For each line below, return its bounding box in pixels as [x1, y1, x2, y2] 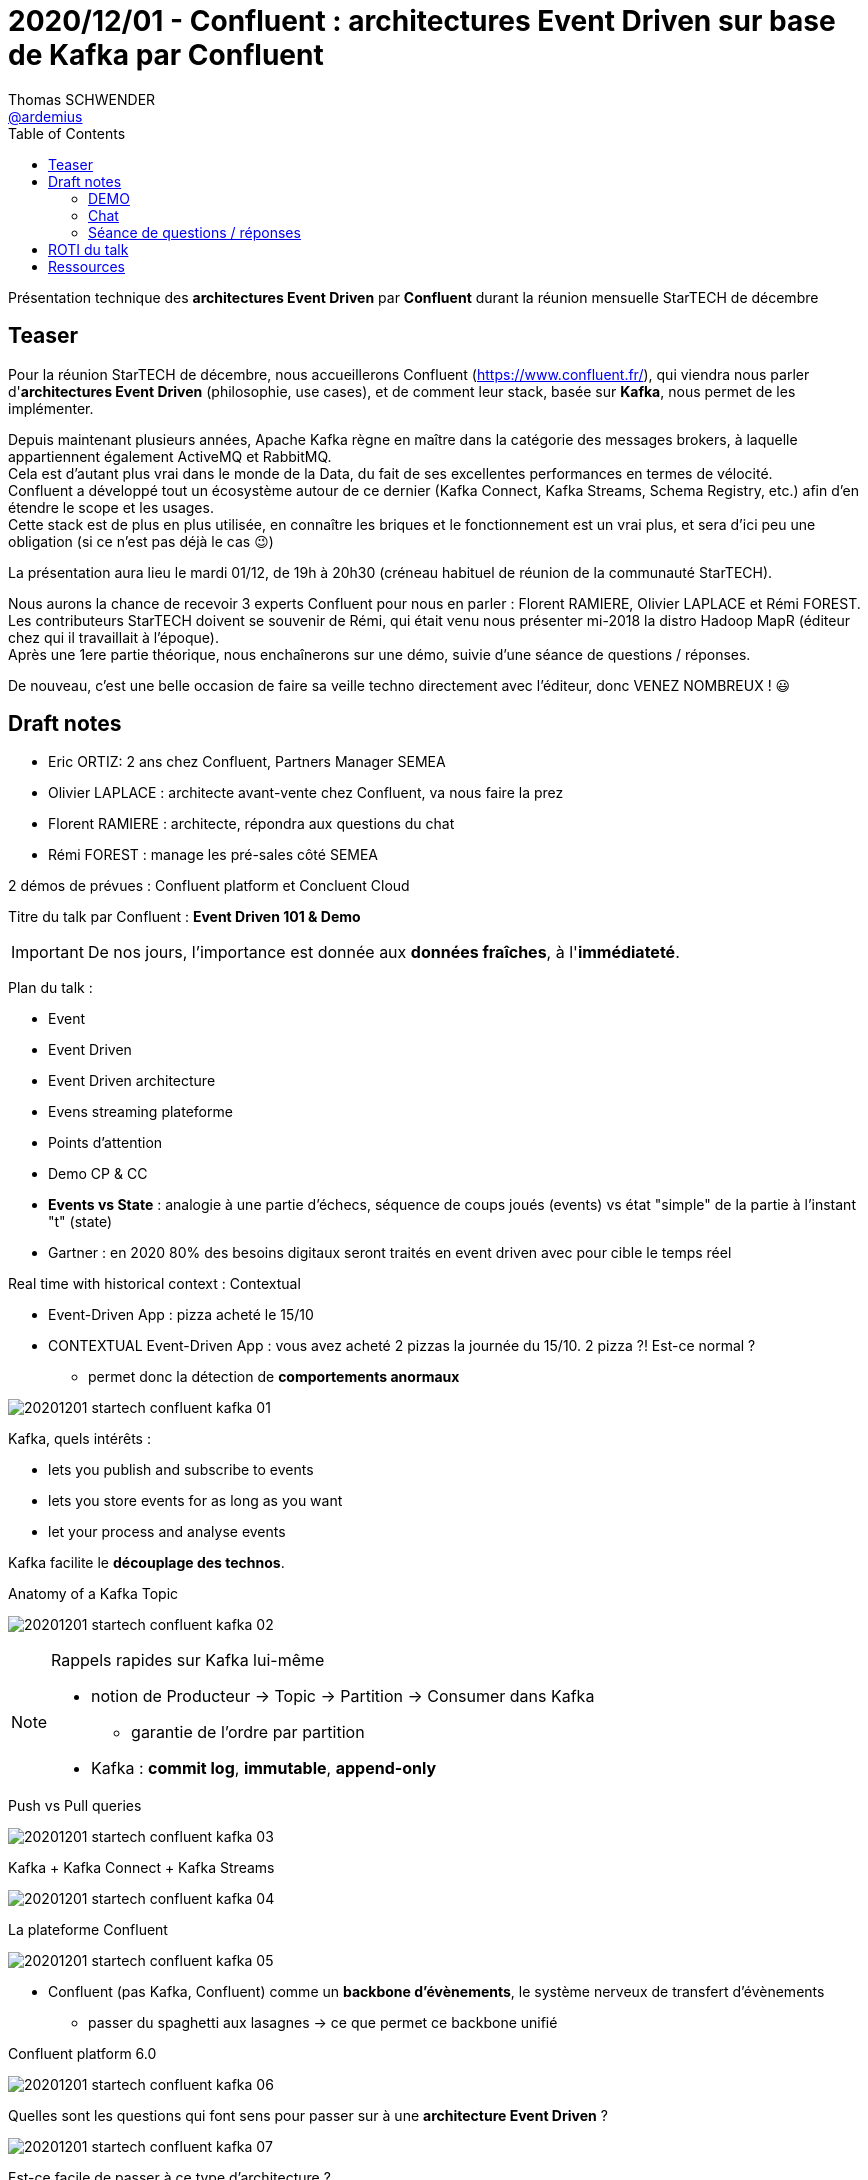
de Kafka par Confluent [8, 38, 324, 72]
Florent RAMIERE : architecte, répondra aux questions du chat [48, 815, 455, 833]
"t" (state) [48, 1213, 113, 1231]
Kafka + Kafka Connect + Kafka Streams [8, 1859, 275, 1877]
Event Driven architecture [48, 1072, 216, 1090]
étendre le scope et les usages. [8, 498, 214, 516]
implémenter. [8, 399, 94, 417]
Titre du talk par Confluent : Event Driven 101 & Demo [8, 908, 361, 926]
